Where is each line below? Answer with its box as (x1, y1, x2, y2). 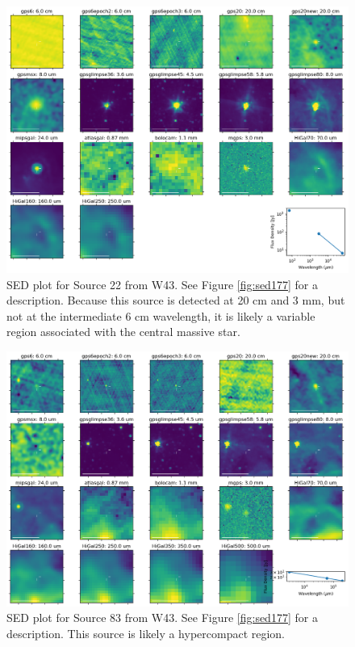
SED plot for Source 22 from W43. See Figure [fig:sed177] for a (6, 275, 318, 292)
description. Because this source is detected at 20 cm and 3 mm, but (6, 292, 345, 309)
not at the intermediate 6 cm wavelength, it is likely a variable (6, 307, 315, 324)
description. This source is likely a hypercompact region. (6, 625, 286, 642)
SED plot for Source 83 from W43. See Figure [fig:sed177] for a (6, 609, 318, 626)
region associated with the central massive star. (6, 323, 240, 340)
